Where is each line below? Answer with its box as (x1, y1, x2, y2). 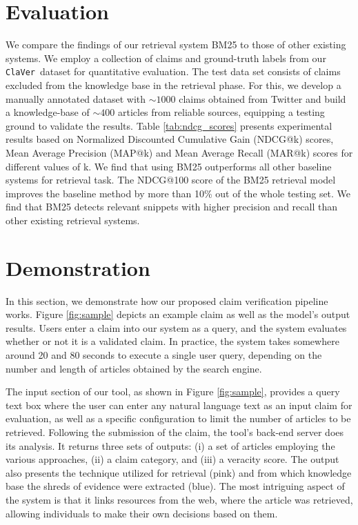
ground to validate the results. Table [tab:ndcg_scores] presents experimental (6, 118, 332, 132)
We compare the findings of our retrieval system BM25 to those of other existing (6, 37, 346, 52)
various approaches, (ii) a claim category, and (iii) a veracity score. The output (6, 452, 339, 466)
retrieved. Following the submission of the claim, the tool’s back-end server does (6, 424, 344, 439)
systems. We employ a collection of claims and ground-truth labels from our (6, 50, 326, 65)
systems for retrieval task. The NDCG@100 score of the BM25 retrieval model (6, 172, 336, 187)
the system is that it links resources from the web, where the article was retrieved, (6, 492, 353, 506)
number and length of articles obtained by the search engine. (6, 361, 262, 375)
